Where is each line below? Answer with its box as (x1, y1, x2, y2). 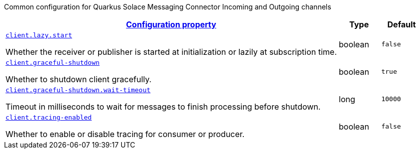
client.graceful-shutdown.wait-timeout (6, 86, 151, 94)
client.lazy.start (6, 31, 73, 39)
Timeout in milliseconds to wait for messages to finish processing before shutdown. (6, 102, 321, 112)
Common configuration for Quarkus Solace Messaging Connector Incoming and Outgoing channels (4, 2, 331, 11)
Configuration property (126, 19, 216, 29)
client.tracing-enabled (6, 114, 92, 121)
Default (387, 19, 416, 29)
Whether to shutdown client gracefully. (6, 74, 152, 84)
